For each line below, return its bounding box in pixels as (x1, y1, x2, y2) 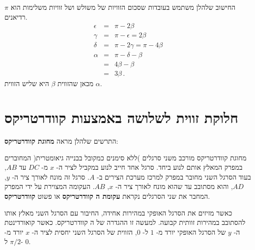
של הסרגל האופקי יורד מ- (156, 226, 226, 237)
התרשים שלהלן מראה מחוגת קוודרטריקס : (4, 136, 118, 146)
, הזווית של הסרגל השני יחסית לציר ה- (31, 226, 137, 237)
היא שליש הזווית (4, 78, 49, 89)
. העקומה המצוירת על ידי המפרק (4, 181, 95, 191)
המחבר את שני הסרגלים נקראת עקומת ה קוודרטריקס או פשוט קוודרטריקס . (4, 191, 210, 201)
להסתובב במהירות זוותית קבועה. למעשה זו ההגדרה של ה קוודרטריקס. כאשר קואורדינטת (4, 217, 246, 227)
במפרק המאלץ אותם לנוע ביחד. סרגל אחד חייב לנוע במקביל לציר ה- (56, 162, 243, 172)
